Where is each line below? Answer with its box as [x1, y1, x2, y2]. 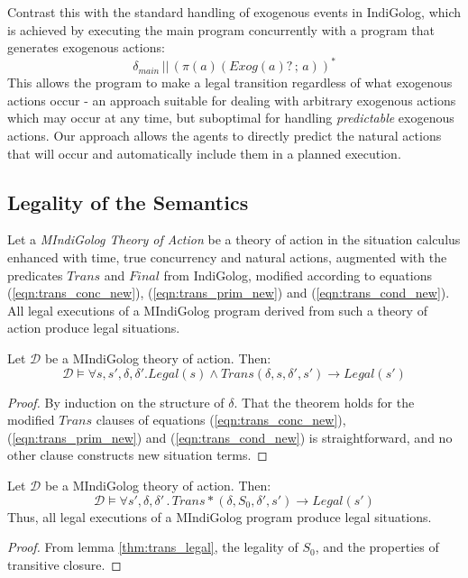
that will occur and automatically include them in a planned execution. [7, 143, 401, 162]
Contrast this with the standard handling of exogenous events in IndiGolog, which [7, 3, 462, 21]
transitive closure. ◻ [7, 555, 122, 573]
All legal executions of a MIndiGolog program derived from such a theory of [7, 300, 427, 319]
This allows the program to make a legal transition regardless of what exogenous [7, 73, 453, 92]
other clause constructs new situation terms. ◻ [7, 445, 268, 464]
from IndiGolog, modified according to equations [163, 265, 432, 284]
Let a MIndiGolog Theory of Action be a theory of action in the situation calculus [7, 230, 461, 249]
